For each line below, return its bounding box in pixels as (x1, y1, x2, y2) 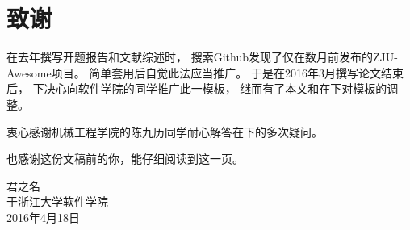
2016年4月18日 (6, 208, 80, 225)
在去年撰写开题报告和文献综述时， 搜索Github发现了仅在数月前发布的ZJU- (6, 48, 398, 65)
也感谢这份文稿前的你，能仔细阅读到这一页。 (6, 150, 244, 167)
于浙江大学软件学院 (6, 193, 108, 210)
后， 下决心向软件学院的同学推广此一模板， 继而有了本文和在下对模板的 (6, 80, 387, 97)
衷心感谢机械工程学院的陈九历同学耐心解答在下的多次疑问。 (6, 123, 323, 140)
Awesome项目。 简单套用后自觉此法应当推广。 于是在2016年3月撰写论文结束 (6, 64, 404, 81)
